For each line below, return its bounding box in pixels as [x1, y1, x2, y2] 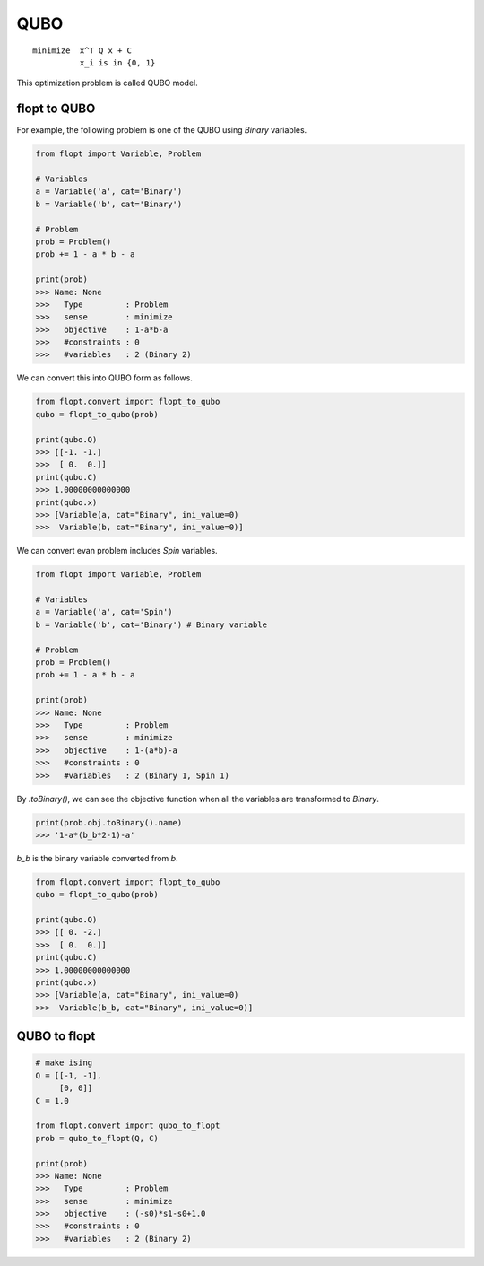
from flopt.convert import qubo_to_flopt [35, 1121, 220, 1131]
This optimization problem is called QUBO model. [16, 77, 199, 89]
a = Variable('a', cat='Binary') [35, 187, 183, 196]
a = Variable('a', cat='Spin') [35, 607, 174, 617]
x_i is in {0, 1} [79, 57, 156, 67]
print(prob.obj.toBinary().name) [35, 817, 183, 827]
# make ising [35, 1058, 93, 1068]
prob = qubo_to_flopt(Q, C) [35, 1133, 159, 1143]
